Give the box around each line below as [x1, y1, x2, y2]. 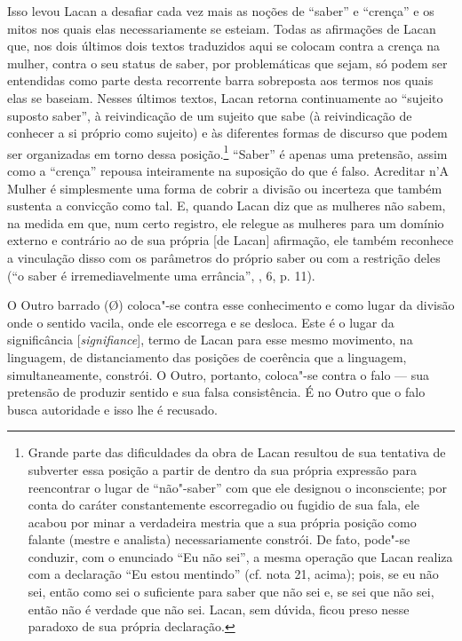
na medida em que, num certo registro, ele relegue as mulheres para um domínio [7, 213, 444, 232]
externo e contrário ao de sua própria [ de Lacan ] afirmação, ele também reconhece [7, 231, 454, 249]
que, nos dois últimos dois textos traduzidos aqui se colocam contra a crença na [7, 36, 441, 55]
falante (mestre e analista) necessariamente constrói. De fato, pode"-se [28, 530, 410, 549]
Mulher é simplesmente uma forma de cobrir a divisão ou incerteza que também [7, 178, 442, 197]
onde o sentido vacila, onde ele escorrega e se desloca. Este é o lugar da [7, 313, 394, 331]
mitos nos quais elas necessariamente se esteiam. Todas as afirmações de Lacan [7, 19, 436, 37]
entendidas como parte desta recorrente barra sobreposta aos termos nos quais [7, 71, 434, 90]
